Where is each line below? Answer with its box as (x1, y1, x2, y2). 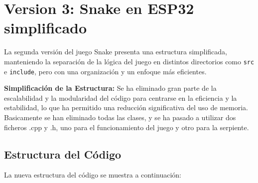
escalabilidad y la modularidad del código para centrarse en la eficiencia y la (4, 92, 237, 103)
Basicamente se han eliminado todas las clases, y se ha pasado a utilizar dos (4, 112, 236, 122)
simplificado (4, 17, 87, 38)
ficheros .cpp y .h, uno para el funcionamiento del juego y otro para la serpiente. (4, 122, 249, 132)
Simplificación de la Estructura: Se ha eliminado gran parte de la (4, 83, 217, 93)
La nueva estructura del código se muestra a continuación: (4, 170, 181, 180)
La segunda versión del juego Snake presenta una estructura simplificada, (4, 46, 227, 57)
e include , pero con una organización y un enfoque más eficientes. (4, 66, 207, 76)
